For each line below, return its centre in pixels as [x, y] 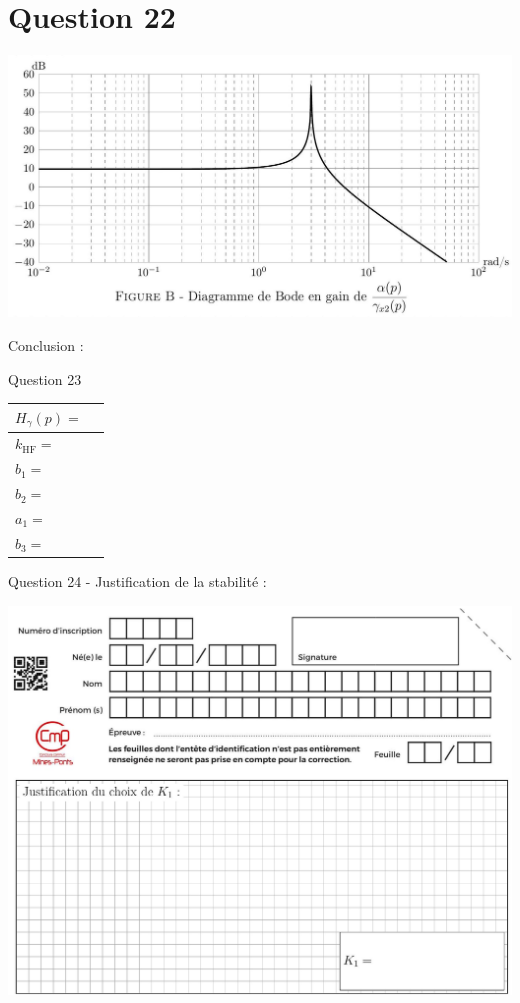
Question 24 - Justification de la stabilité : [137, 580]
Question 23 [45, 378]
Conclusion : [46, 345]
